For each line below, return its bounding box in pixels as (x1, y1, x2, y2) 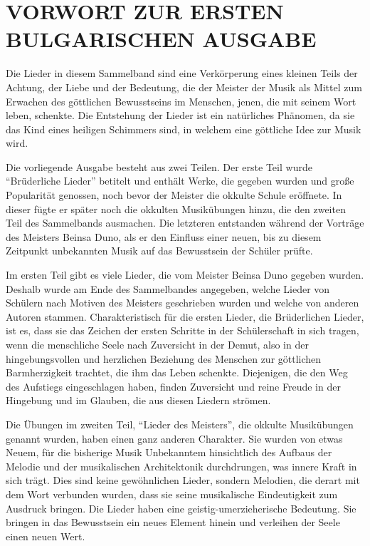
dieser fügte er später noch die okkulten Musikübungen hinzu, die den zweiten (6, 201, 346, 216)
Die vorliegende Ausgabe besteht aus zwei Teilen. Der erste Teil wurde (6, 159, 312, 174)
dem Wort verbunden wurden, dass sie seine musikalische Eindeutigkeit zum (6, 486, 338, 501)
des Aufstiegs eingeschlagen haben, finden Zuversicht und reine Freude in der (6, 378, 341, 393)
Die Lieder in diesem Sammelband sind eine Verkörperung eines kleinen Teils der (6, 66, 358, 81)
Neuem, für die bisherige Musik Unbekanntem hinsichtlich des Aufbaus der (6, 445, 332, 460)
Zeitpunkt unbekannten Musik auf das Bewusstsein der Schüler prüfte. (6, 243, 313, 258)
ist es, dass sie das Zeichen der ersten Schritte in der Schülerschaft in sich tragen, (6, 323, 359, 338)
